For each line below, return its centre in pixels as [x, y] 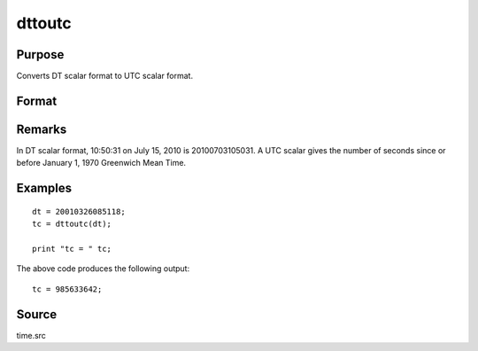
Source [37, 314]
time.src [31, 335]
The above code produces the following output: [103, 269]
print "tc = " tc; [72, 249]
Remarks [42, 129]
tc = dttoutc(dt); [72, 224]
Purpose [40, 55]
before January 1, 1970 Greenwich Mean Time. [101, 163]
